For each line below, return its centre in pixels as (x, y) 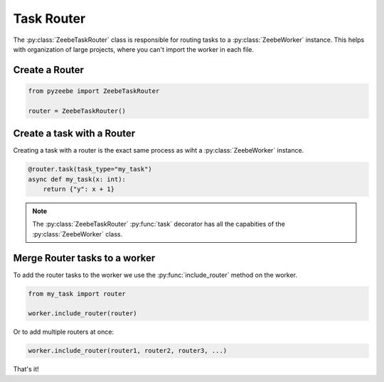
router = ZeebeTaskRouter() (77, 111)
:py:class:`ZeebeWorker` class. (78, 234)
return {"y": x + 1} (79, 189)
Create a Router (49, 70)
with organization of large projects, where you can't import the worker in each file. (133, 49)
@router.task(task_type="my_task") (90, 169)
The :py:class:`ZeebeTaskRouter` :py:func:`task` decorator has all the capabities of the (159, 224)
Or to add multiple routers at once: (63, 332)
